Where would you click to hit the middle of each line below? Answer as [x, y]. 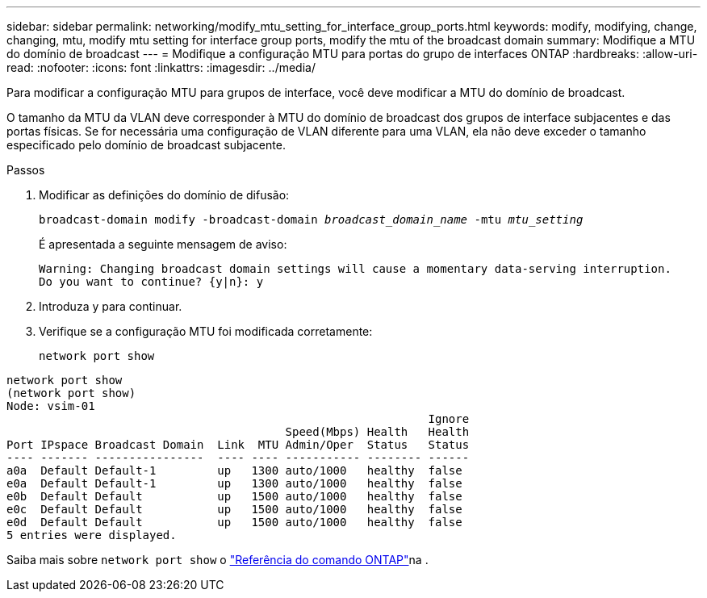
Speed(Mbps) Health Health [377, 432]
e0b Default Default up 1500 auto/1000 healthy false [234, 496]
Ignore [449, 419]
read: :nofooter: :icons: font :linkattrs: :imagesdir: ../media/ [161, 67]
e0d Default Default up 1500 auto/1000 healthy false [234, 522]
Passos [26, 170]
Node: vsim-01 [51, 406]
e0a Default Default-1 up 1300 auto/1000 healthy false [234, 483]
